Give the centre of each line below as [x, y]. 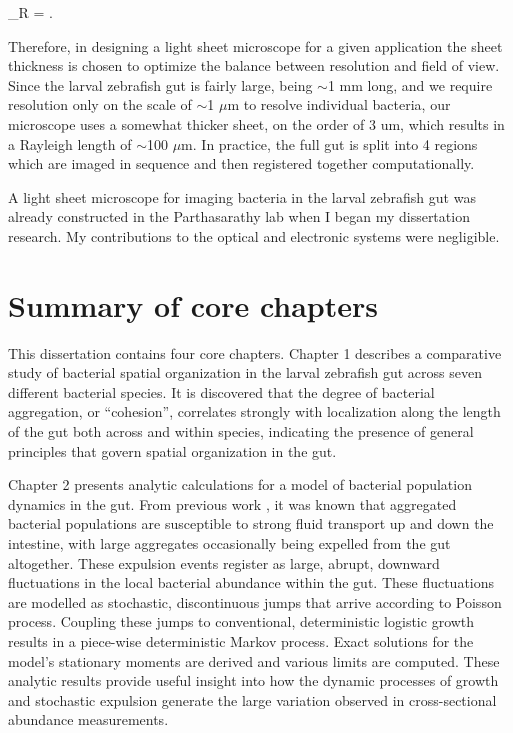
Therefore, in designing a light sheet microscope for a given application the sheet [255, 45]
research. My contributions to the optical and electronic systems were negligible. [254, 235]
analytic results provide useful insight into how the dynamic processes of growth [253, 680]
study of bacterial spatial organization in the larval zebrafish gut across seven [245, 372]
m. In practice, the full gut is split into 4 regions [329, 143]
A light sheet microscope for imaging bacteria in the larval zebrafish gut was [242, 196]
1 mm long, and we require [410, 84]
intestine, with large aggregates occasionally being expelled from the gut [229, 543]
